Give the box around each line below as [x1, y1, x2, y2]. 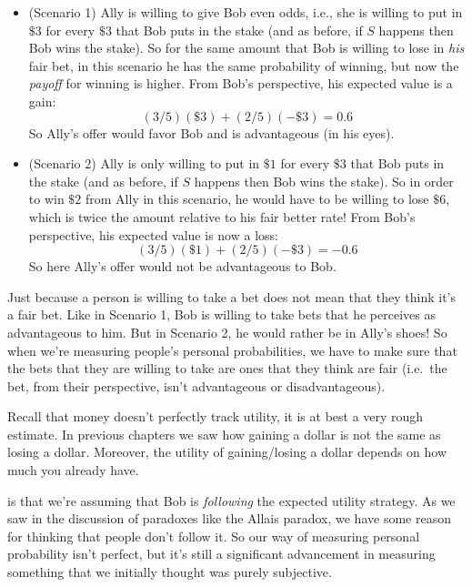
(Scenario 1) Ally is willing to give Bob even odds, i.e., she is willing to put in [28, 3, 463, 21]
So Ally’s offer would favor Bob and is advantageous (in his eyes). [28, 123, 395, 142]
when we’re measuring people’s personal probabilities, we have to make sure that [7, 340, 457, 359]
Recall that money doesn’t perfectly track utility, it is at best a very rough [7, 407, 424, 426]
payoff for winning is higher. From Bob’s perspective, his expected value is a [28, 74, 453, 93]
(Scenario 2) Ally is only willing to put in [28, 154, 260, 173]
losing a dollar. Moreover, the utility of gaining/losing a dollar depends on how [7, 442, 447, 461]
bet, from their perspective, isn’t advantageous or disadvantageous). [7, 376, 386, 395]
